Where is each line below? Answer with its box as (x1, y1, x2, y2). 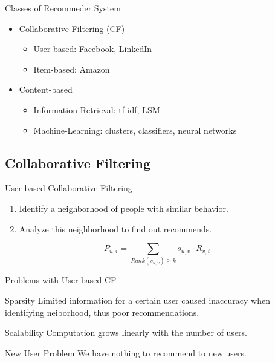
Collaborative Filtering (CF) (19, 22, 125, 34)
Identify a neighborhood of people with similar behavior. (19, 201, 228, 214)
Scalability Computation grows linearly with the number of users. (5, 326, 247, 339)
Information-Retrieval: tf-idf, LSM (33, 103, 160, 116)
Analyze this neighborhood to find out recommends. (19, 222, 212, 235)
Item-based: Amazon (33, 62, 110, 75)
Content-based (19, 83, 73, 96)
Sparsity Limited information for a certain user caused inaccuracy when (5, 294, 270, 307)
